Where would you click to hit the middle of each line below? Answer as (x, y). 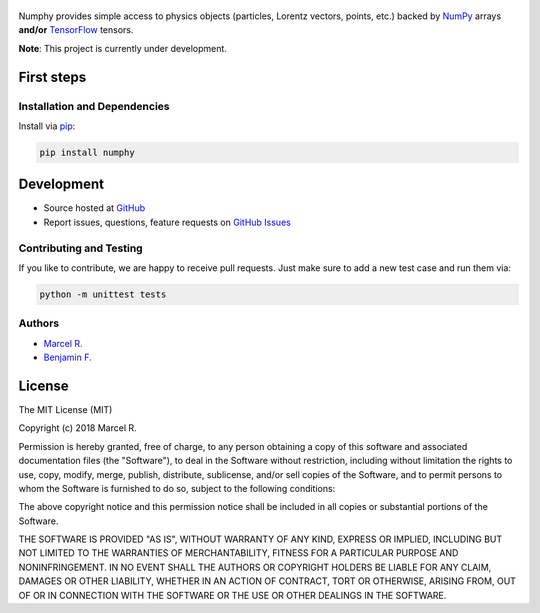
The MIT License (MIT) (65, 409)
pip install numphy (87, 152)
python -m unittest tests (103, 294)
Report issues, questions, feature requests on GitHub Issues (167, 222)
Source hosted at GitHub (94, 208)
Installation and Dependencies (94, 106)
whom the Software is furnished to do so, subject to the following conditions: (177, 488)
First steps (52, 76)
